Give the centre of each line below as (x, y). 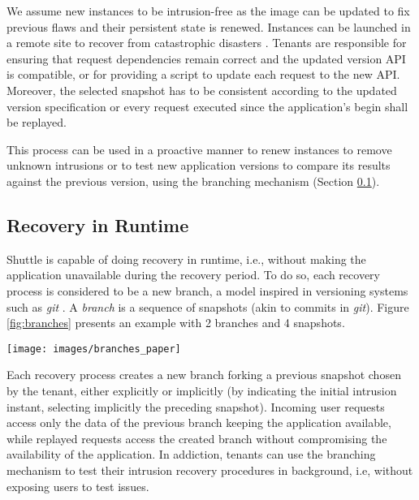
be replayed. (37, 122)
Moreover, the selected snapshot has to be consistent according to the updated (202, 90)
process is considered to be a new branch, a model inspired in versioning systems (207, 290)
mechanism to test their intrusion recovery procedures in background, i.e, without (210, 470)
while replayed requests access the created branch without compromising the (197, 438)
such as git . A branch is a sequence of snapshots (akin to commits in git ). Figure (208, 306)
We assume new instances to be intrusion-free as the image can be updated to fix (208, 11)
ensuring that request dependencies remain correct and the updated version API (206, 58)
